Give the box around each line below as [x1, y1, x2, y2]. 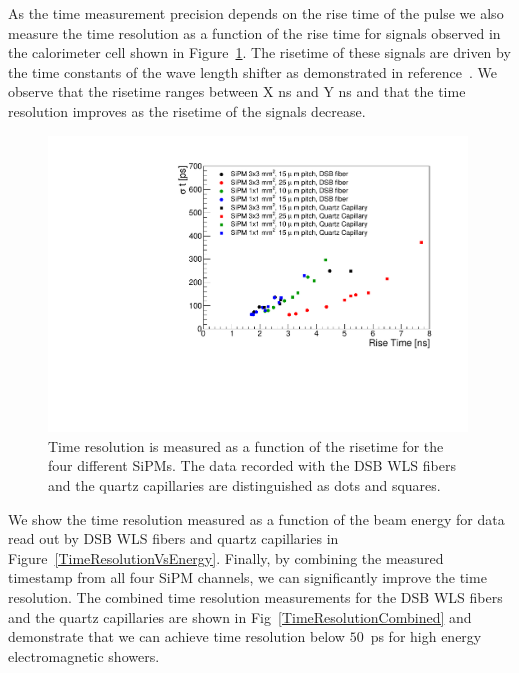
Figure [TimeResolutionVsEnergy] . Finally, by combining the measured [8, 547, 444, 568]
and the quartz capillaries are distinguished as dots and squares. [48, 474, 441, 495]
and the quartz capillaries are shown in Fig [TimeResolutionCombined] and [8, 606, 472, 627]
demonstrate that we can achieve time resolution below [8, 626, 345, 647]
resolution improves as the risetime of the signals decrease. [8, 100, 366, 121]
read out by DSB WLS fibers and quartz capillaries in [8, 528, 339, 549]
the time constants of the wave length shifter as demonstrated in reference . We [8, 61, 497, 82]
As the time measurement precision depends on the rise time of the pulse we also [8, 3, 504, 23]
